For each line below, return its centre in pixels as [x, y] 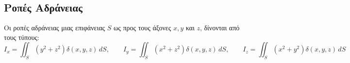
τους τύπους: [22, 37]
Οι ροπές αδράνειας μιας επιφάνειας [55, 28]
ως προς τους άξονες [142, 28]
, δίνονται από [220, 28]
